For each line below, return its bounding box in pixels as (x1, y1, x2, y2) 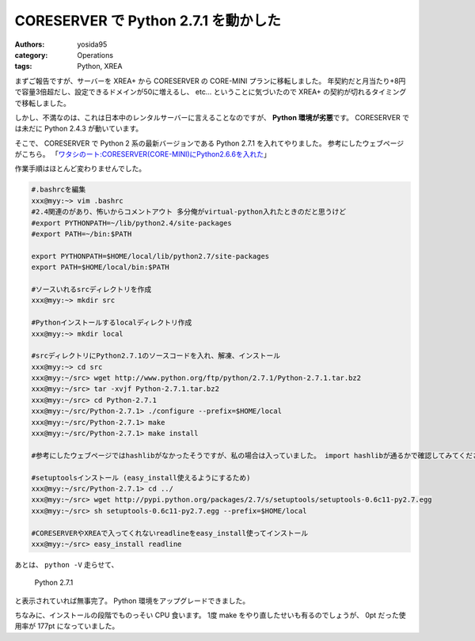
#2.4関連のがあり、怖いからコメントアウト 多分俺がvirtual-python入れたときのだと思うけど (31, 207, 347, 217)
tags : (14, 62, 32, 71)
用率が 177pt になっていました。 (14, 621, 120, 631)
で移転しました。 (14, 98, 70, 108)
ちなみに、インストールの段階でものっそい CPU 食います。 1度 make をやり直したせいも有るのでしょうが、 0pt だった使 (14, 610, 407, 620)
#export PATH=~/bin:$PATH (31, 229, 132, 238)
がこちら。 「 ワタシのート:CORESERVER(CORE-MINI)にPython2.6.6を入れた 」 (14, 150, 271, 159)
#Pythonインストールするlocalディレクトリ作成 (31, 318, 192, 328)
